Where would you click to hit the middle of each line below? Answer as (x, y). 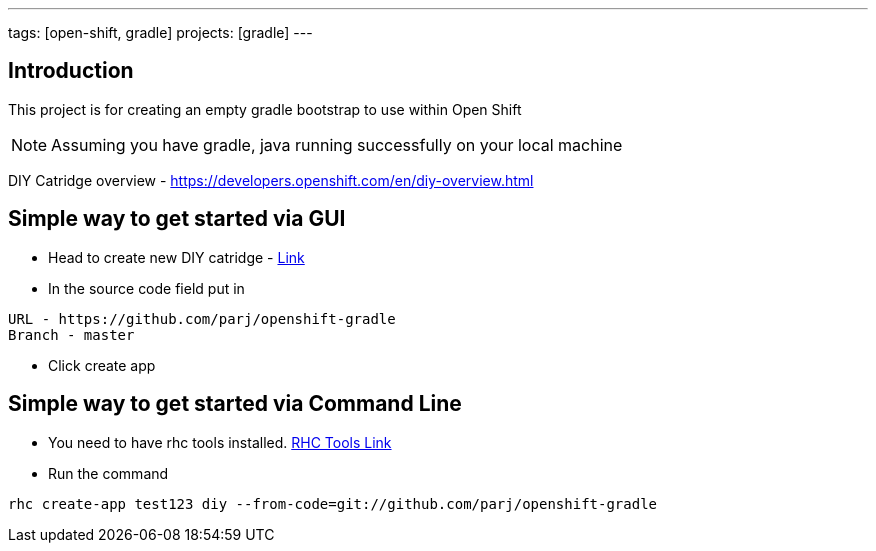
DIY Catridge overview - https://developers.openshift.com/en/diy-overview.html (271, 180)
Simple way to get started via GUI (177, 219)
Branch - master (71, 334)
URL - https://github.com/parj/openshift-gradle (202, 318)
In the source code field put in (146, 288)
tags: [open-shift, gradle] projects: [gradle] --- (160, 32)
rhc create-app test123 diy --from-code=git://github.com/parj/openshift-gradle (333, 503)
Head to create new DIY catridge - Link (176, 257)
